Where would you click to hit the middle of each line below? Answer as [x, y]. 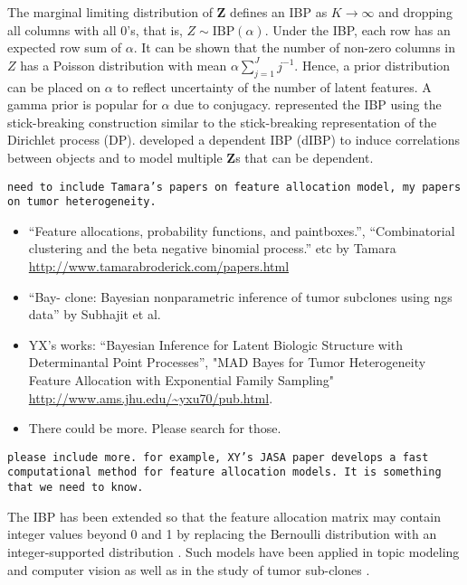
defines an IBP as [279, 12]
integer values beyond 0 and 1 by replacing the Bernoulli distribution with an [222, 534]
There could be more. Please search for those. [155, 428]
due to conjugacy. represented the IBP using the [308, 104]
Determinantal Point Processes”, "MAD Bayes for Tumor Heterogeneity [227, 362]
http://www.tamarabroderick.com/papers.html [159, 266]
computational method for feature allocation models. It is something [224, 472]
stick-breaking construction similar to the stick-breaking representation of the [222, 122]
